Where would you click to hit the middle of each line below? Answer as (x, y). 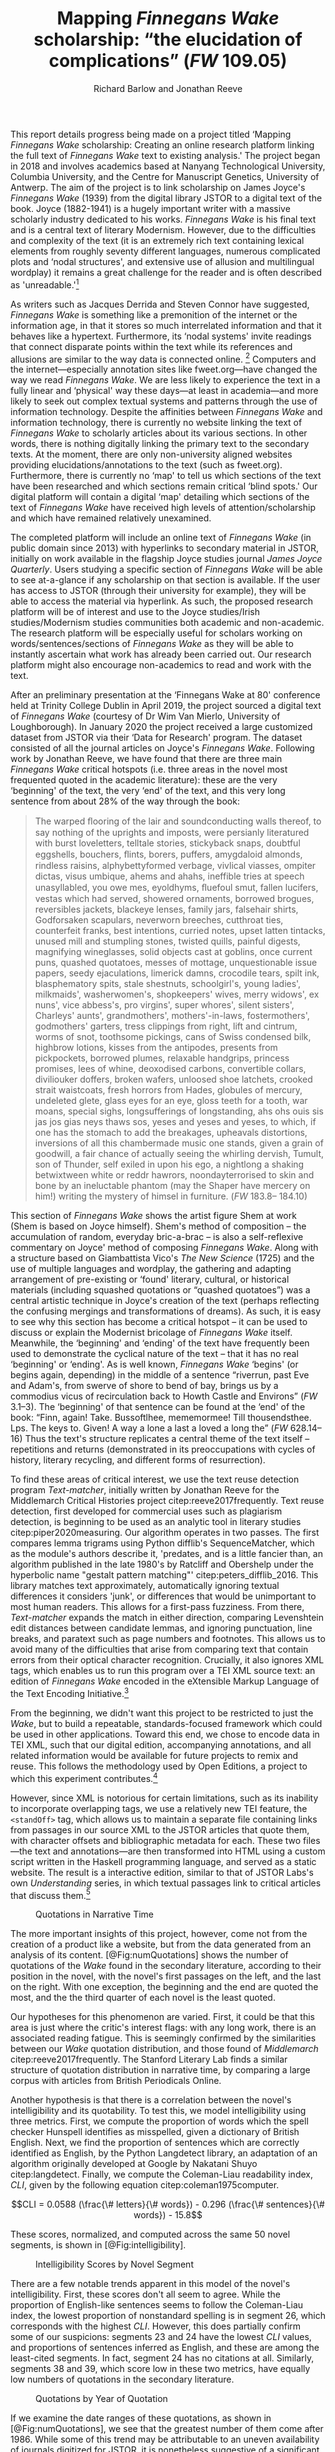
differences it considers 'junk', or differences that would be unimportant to (163, 1596)
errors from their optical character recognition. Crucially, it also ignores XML (167, 1660)
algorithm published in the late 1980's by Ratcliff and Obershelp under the (162, 1564)
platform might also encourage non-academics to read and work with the (161, 665)
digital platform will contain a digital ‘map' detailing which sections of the (160, 497)
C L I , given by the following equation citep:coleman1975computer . (145, 2185)
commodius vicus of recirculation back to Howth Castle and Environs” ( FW (164, 1396)
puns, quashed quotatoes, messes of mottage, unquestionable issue (176, 963)
